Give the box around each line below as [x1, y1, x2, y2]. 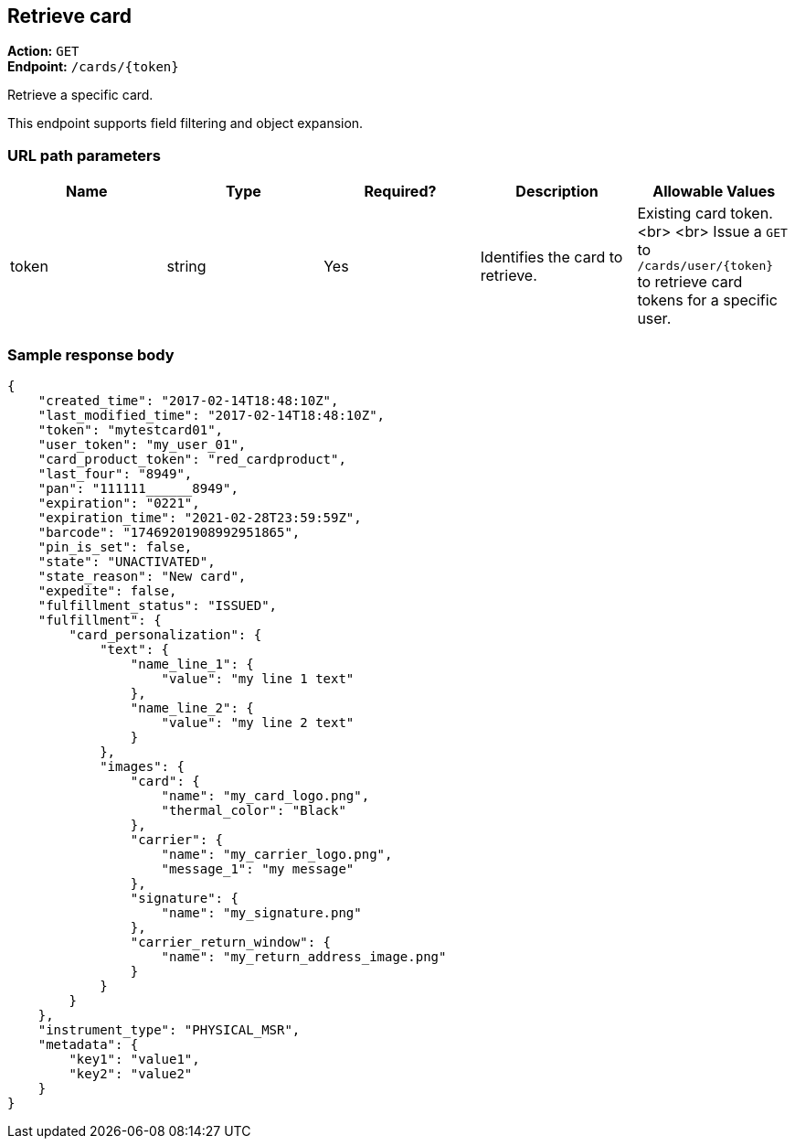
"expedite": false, [37, 583, 177, 598]
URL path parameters [7, 145, 161, 165]
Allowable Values [652, 182, 776, 201]
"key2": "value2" [69, 1066, 193, 1081]
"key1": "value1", [69, 1051, 200, 1066]
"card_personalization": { [69, 627, 262, 642]
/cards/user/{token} [637, 259, 774, 273]
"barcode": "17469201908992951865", [37, 524, 301, 540]
